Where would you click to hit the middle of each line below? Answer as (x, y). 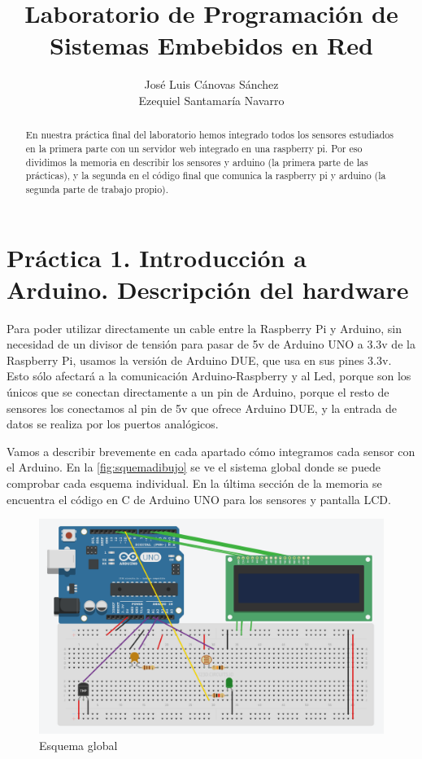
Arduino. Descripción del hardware (208, 289)
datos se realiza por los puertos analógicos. (113, 424)
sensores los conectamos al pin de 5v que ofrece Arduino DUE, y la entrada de (202, 408)
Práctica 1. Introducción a (157, 257)
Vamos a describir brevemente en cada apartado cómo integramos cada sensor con (211, 451)
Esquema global (78, 745)
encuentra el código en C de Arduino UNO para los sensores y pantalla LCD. (199, 499)
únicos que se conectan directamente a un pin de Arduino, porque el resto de (198, 392)
